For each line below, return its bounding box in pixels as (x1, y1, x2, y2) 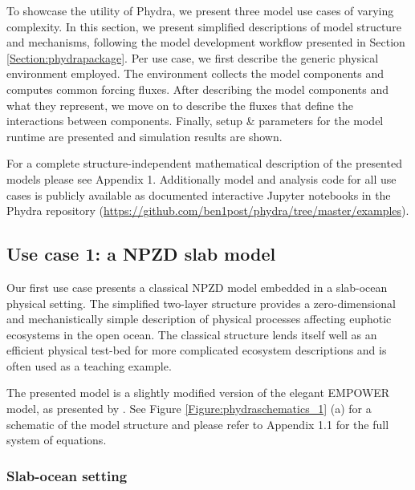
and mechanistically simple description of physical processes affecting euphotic (6, 310, 392, 327)
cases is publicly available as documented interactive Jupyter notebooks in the (6, 186, 391, 203)
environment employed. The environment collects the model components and (6, 65, 384, 82)
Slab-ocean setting (6, 465, 128, 485)
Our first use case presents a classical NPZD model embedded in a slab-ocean (6, 278, 388, 295)
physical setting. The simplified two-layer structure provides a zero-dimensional (6, 294, 396, 311)
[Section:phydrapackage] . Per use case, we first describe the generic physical (6, 49, 379, 66)
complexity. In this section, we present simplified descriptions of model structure (6, 18, 401, 34)
